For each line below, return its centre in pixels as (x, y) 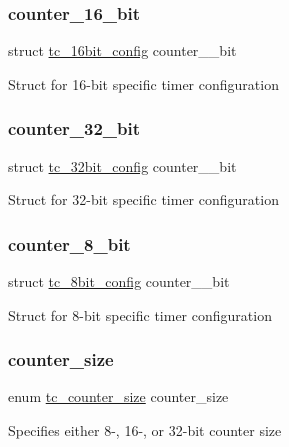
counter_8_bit (69, 243)
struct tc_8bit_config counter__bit (119, 281)
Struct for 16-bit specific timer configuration (143, 83)
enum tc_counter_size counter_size (118, 396)
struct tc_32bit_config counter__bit (122, 165)
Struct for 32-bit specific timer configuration (143, 199)
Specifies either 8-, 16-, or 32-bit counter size (145, 430)
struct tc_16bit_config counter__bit (122, 50)
